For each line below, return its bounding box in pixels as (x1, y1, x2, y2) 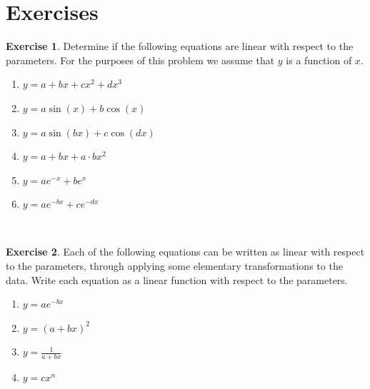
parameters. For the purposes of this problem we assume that (6, 52, 275, 67)
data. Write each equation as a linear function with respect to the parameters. (6, 272, 348, 287)
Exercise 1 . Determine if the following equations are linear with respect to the (6, 39, 354, 54)
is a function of (286, 52, 352, 67)
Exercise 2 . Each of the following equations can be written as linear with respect (6, 244, 365, 259)
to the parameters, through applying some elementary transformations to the (6, 258, 343, 273)
